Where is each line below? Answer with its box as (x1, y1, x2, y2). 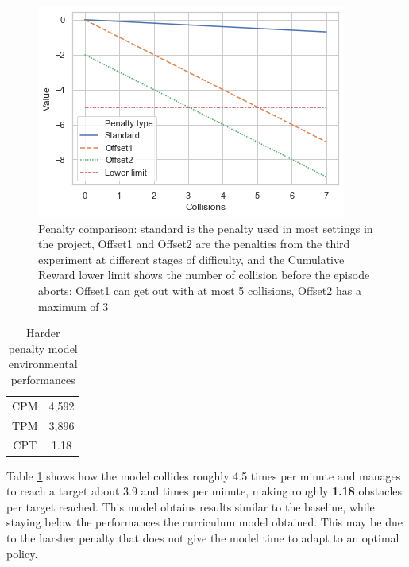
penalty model (8, 340, 78, 356)
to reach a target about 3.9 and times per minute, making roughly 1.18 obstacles (6, 483, 403, 499)
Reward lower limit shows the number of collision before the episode (38, 266, 370, 283)
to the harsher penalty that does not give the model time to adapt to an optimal (6, 529, 399, 546)
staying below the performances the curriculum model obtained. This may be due (6, 514, 403, 530)
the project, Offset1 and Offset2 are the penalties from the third (38, 235, 350, 252)
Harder (25, 324, 60, 341)
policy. (6, 545, 38, 561)
